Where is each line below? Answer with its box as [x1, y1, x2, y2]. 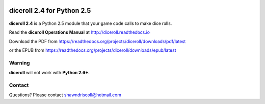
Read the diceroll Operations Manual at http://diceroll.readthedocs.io [9, 29, 150, 35]
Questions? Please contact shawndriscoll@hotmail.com [9, 92, 121, 98]
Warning [9, 59, 30, 66]
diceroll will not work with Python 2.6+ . [9, 70, 90, 76]
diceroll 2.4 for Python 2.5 [9, 6, 91, 15]
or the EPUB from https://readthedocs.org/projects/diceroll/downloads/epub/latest [9, 47, 176, 53]
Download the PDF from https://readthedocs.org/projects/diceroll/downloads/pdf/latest [9, 38, 186, 44]
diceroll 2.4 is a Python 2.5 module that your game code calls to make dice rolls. [9, 21, 172, 26]
